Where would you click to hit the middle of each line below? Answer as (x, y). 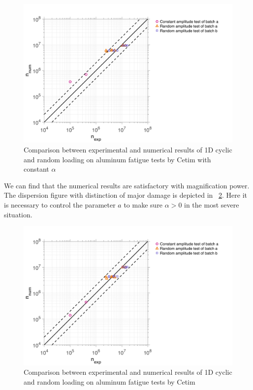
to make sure (143, 204)
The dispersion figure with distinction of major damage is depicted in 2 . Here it (126, 195)
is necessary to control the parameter (60, 204)
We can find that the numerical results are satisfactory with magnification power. (127, 185)
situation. (18, 214)
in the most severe (212, 204)
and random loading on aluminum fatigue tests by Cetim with (117, 159)
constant (36, 169)
